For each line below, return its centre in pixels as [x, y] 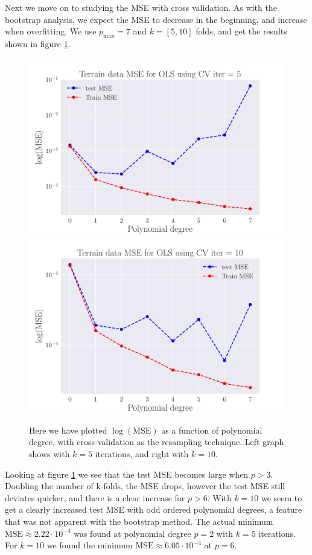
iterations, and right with [142, 453]
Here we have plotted [68, 430]
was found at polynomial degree [132, 533]
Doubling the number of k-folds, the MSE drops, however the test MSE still [145, 486]
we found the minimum [90, 545]
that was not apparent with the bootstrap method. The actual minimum [139, 521]
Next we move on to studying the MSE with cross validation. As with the [141, 7]
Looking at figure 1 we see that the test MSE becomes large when [127, 474]
